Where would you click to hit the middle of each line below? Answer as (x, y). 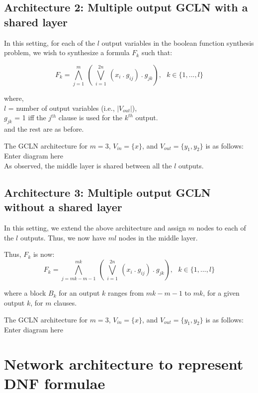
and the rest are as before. (44, 129)
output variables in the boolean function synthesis (178, 42)
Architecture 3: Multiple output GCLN (107, 193)
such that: (157, 52)
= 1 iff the (30, 118)
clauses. (65, 302)
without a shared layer (63, 207)
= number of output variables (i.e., (61, 108)
